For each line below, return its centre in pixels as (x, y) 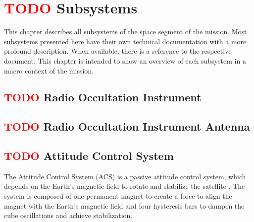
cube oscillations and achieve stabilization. (68, 215)
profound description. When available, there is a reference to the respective (118, 51)
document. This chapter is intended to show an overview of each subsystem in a (125, 60)
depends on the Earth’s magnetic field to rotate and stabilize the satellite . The (125, 186)
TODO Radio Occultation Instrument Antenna (127, 126)
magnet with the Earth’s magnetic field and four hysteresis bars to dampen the (124, 205)
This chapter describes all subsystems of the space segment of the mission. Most (126, 32)
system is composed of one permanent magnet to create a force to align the (118, 196)
